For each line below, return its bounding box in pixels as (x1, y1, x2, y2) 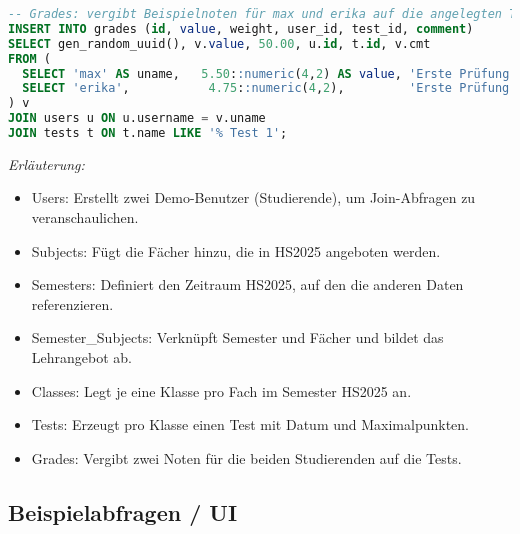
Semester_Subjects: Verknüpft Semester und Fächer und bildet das (31, 327, 444, 348)
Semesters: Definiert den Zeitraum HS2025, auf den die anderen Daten (31, 274, 464, 295)
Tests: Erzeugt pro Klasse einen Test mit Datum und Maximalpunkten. (31, 414, 469, 435)
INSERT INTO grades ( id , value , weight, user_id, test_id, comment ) (8, 21, 474, 36)
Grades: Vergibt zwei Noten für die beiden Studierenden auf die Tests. (31, 447, 462, 468)
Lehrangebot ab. (31, 347, 132, 368)
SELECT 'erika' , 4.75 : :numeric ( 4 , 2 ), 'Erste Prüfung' (22, 81, 517, 96)
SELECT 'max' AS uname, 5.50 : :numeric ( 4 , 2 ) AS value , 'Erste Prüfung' (22, 66, 517, 81)
